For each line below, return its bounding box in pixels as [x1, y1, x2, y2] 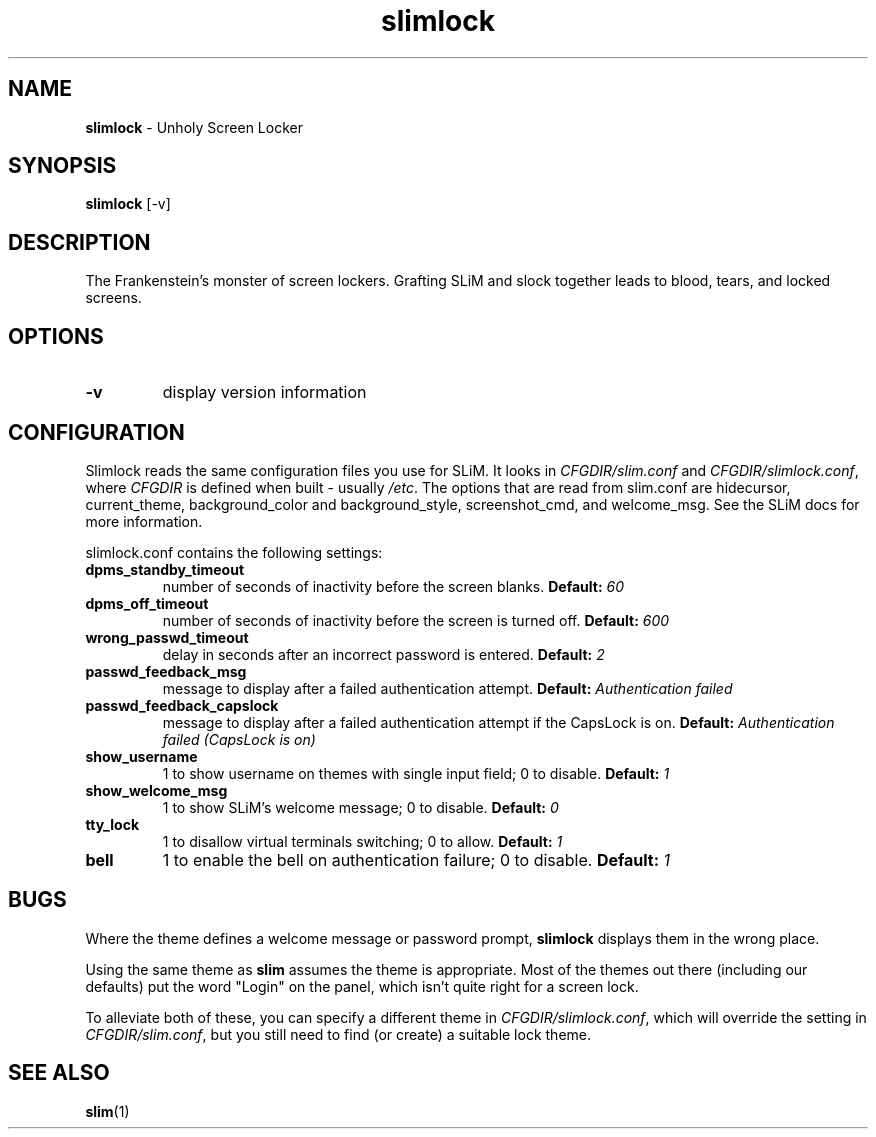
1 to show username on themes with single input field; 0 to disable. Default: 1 [162, 764, 670, 782]
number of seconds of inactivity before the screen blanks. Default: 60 [162, 577, 625, 595]
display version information [162, 382, 367, 403]
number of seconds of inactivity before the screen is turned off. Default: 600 [162, 611, 670, 629]
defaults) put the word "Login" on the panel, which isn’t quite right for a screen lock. [85, 977, 639, 995]
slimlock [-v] [85, 195, 171, 213]
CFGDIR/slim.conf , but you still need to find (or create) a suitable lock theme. [85, 1025, 592, 1043]
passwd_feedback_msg [85, 662, 247, 680]
